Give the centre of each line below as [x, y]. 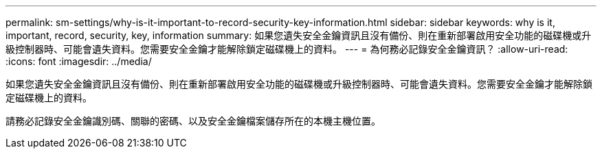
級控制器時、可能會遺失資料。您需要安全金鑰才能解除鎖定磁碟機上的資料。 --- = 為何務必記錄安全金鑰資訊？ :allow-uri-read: [287, 49]
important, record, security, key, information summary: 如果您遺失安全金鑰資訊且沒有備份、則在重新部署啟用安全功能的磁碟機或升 [299, 35]
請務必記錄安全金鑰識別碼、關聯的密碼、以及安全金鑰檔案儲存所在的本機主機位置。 [193, 121]
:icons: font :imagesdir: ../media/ [79, 61]
